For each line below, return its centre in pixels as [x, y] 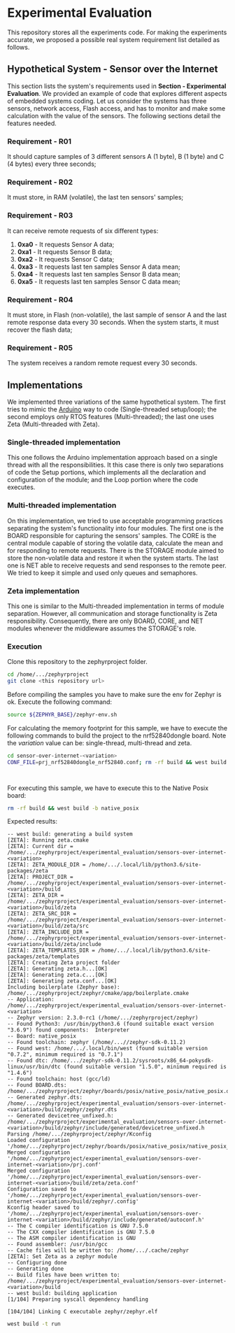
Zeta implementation [43, 591]
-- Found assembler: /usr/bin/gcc [58, 1244]
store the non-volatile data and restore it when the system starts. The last [113, 558]
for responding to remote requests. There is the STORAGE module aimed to [116, 550]
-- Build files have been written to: [64, 1275]
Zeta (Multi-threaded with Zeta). [54, 424]
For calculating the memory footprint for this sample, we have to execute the [117, 728]
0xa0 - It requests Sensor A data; [66, 244]
